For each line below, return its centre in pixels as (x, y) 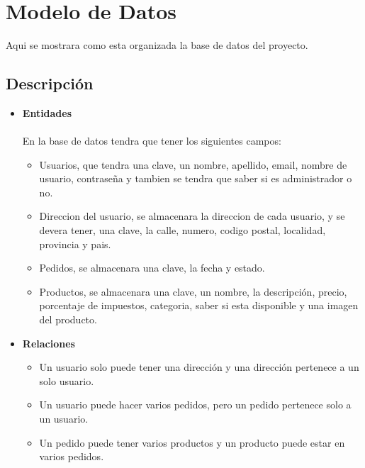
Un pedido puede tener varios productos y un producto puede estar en (192, 442)
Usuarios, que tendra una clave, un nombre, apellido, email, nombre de (193, 164)
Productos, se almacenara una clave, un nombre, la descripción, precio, (193, 291)
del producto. (68, 319)
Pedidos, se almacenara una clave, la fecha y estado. (152, 268)
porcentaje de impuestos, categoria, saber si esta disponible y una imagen (199, 305)
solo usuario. (67, 380)
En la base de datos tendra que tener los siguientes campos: (152, 141)
